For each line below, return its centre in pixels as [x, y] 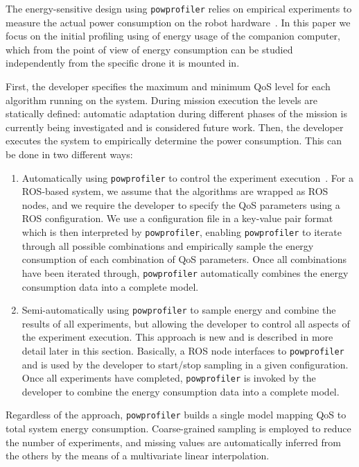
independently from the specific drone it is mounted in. [123, 63]
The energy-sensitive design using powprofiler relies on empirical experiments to [179, 8]
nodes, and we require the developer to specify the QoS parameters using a [181, 204]
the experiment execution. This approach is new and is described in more [177, 337]
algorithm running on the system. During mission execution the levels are [161, 100]
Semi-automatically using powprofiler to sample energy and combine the [179, 310]
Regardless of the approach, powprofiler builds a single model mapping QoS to [176, 415]
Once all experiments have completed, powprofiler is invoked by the [169, 378]
